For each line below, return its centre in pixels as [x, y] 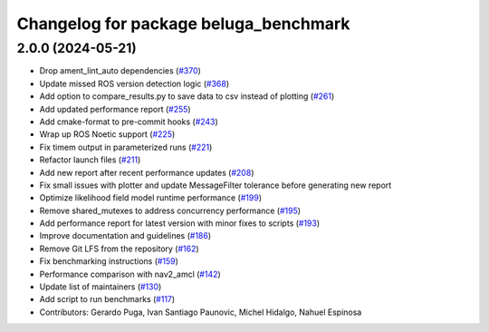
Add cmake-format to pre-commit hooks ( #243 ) [129, 122]
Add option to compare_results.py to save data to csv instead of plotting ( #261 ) [187, 96]
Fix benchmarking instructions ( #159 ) [109, 261]
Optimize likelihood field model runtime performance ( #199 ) [151, 198]
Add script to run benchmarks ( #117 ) [107, 299]
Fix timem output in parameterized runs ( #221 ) [126, 147]
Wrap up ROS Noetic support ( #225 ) [107, 134]
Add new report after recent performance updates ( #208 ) [147, 172]
